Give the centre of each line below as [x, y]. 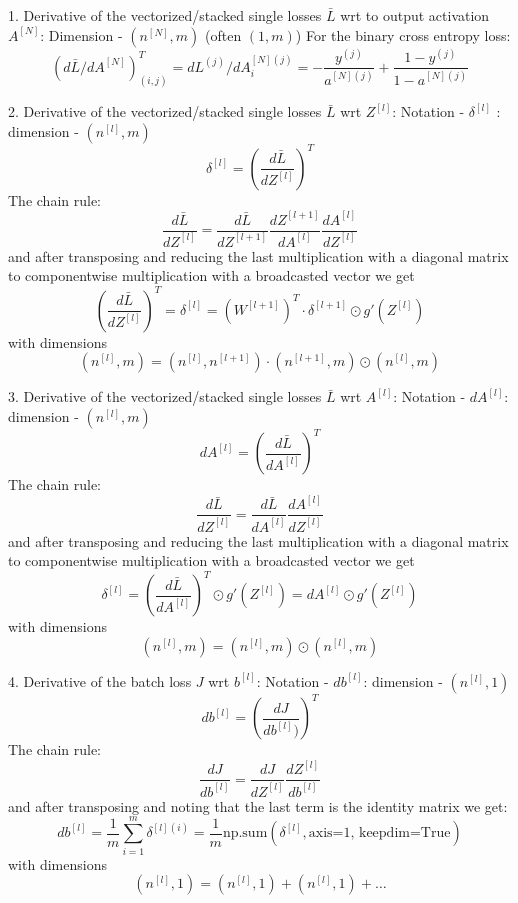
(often [223, 34]
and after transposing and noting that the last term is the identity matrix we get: [258, 805]
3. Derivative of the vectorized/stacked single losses [165, 396]
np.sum [245, 833]
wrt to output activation [415, 15]
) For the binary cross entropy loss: [403, 34]
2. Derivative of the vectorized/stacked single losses [165, 111]
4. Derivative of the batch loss [100, 680]
